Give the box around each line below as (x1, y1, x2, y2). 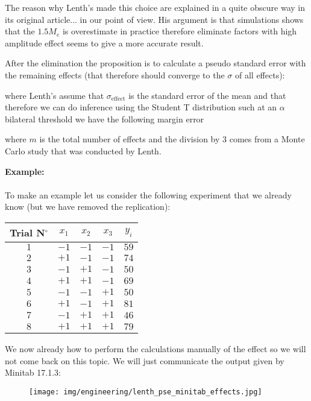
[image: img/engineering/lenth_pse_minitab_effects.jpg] (29, 387, 262, 396)
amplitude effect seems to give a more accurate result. (5, 36, 204, 49)
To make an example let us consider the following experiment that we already (5, 188, 292, 201)
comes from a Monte (229, 133, 305, 145)
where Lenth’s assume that (5, 89, 104, 101)
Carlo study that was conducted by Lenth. (5, 144, 162, 157)
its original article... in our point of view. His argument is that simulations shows (5, 13, 304, 25)
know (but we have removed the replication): (5, 200, 171, 213)
